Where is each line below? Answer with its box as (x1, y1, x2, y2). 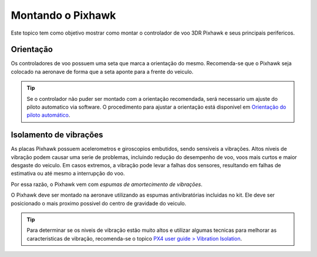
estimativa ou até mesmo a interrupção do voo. (11, 170, 125, 177)
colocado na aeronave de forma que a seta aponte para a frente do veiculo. (11, 68, 194, 75)
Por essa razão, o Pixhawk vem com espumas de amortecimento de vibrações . (11, 181, 203, 188)
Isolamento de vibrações (11, 130, 103, 140)
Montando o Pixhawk (11, 9, 116, 22)
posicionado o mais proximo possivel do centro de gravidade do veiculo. (11, 199, 187, 207)
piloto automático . (26, 111, 70, 119)
